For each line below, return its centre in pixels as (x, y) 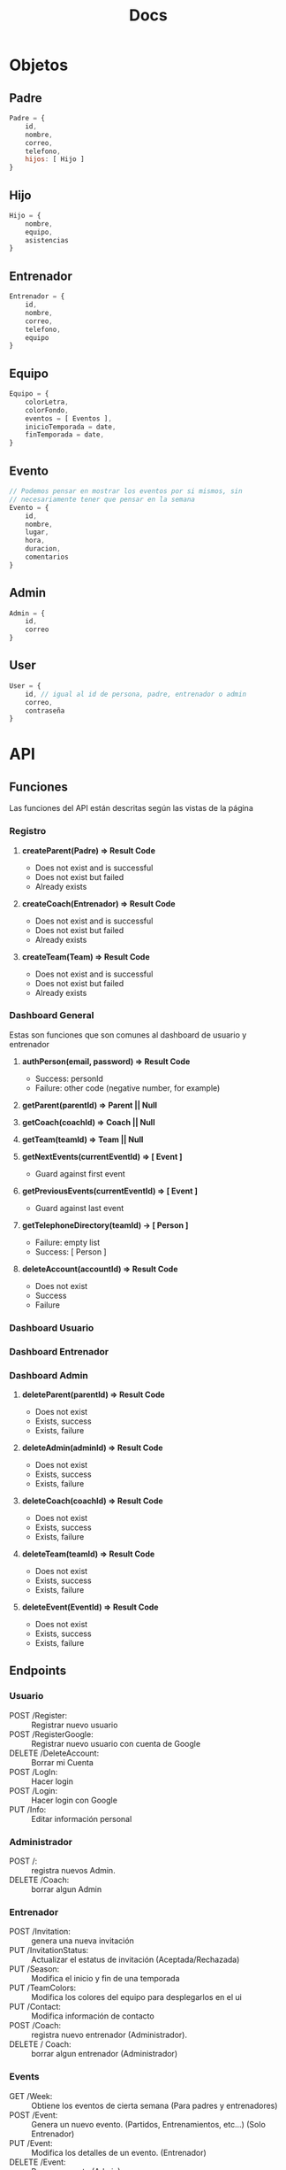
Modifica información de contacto (93, 2016)
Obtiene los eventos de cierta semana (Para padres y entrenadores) (154, 2105)
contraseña (45, 710)
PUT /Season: (34, 1969)
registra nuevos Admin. (74, 1870)
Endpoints (38, 1671)
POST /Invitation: (40, 1932)
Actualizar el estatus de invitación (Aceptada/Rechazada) (135, 1960)
